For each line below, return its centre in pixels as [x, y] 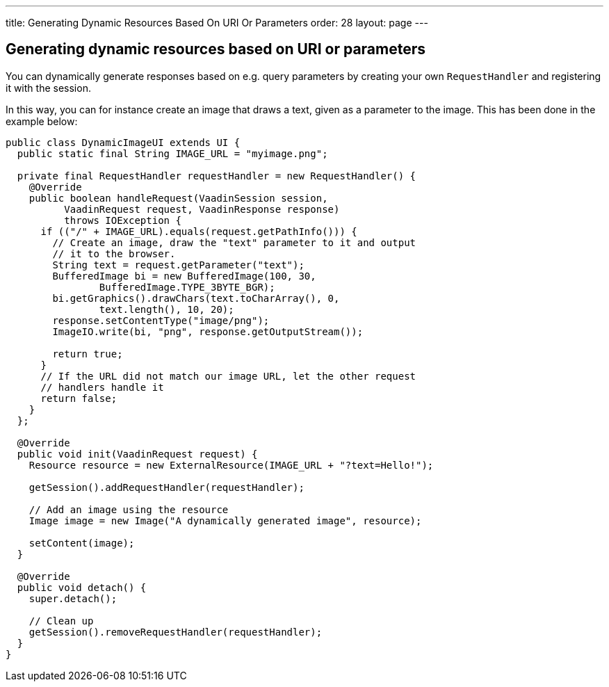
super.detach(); [73, 598]
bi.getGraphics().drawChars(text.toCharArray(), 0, [196, 298]
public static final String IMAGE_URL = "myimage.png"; [172, 153]
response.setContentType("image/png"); [161, 320]
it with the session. [48, 88]
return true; [88, 354]
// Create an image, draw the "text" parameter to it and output [234, 242]
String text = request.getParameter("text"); [178, 265]
